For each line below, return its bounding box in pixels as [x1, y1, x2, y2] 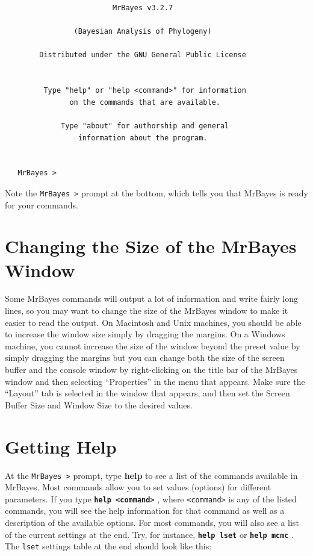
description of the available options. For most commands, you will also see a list [5, 516, 299, 529]
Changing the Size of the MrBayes [5, 234, 297, 258]
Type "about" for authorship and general [61, 121, 229, 130]
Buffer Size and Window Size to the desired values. [5, 398, 193, 411]
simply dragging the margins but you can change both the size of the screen [5, 351, 285, 364]
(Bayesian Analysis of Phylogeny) [73, 27, 212, 36]
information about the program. [78, 133, 208, 142]
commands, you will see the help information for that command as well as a [5, 504, 285, 517]
